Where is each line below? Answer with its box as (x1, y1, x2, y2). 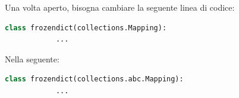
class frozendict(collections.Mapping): (5, 23, 167, 32)
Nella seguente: (5, 52, 59, 65)
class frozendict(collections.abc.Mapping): (5, 75, 184, 84)
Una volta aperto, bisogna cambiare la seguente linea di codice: (5, 1, 235, 13)
